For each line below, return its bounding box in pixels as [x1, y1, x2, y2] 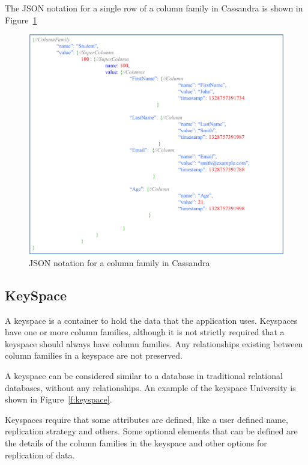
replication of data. [5, 448, 75, 461]
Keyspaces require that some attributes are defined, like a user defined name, [5, 413, 288, 425]
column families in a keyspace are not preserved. [5, 349, 183, 362]
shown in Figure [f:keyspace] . [5, 393, 112, 406]
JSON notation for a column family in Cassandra [29, 256, 210, 269]
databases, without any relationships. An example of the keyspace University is [5, 381, 296, 394]
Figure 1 [5, 13, 37, 26]
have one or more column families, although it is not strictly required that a [5, 326, 285, 338]
